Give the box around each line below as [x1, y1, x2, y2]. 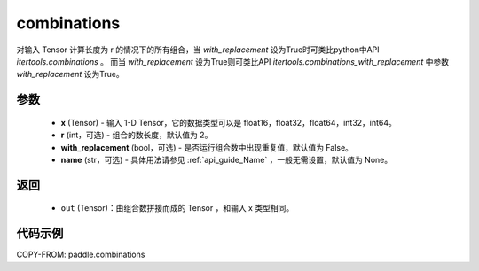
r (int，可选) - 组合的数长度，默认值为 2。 [60, 129, 213, 141]
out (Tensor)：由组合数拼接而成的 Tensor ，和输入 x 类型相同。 [60, 203, 294, 213]
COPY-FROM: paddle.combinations [16, 249, 145, 260]
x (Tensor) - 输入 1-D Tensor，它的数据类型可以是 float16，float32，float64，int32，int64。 [60, 117, 397, 128]
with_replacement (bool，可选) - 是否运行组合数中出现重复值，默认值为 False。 [60, 142, 354, 152]
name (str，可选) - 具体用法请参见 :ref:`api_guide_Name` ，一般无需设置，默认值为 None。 [60, 154, 393, 165]
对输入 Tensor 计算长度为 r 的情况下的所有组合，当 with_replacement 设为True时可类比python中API [16, 44, 381, 55]
